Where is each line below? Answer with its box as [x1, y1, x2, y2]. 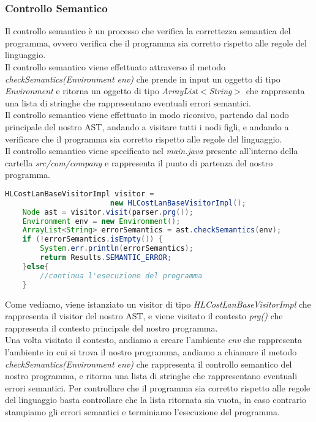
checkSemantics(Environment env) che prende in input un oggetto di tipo [5, 72, 280, 85]
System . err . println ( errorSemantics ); [40, 244, 194, 253]
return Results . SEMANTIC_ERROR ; [40, 253, 172, 262]
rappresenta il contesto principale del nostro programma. [5, 321, 218, 334]
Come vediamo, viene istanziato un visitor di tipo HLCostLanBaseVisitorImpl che [5, 297, 311, 310]
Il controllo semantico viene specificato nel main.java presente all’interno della [5, 144, 298, 157]
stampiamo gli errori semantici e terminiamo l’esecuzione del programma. [5, 405, 280, 418]
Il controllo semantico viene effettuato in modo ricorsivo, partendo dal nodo [5, 108, 289, 121]
